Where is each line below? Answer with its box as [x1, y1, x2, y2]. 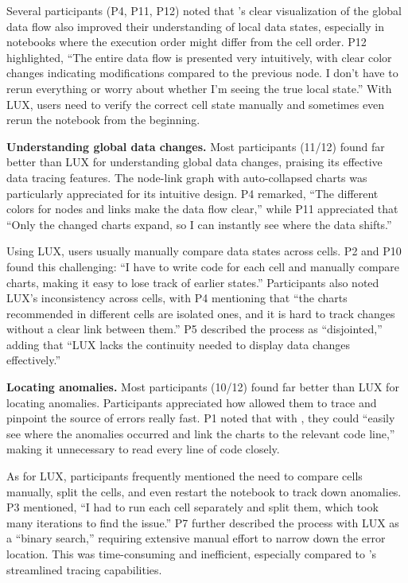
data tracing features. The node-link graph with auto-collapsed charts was [6, 169, 367, 185]
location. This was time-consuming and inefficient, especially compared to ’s [6, 546, 377, 562]
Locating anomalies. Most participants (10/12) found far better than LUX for [6, 379, 399, 395]
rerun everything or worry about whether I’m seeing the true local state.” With [6, 80, 392, 96]
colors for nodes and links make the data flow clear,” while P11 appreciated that [6, 200, 398, 217]
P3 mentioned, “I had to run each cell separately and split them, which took [6, 499, 379, 515]
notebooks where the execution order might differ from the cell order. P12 [6, 33, 367, 50]
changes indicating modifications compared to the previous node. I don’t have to [6, 64, 398, 81]
